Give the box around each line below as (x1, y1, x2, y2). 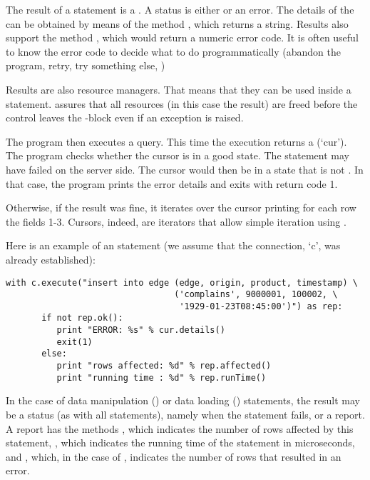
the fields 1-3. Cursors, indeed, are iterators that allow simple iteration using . (6, 214, 346, 229)
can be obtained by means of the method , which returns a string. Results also (6, 16, 349, 31)
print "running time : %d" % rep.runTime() (56, 372, 267, 383)
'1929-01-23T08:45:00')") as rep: (179, 301, 343, 311)
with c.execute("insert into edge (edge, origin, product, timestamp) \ (6, 277, 358, 288)
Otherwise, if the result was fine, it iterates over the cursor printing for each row (6, 200, 356, 215)
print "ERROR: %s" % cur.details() (56, 325, 225, 336)
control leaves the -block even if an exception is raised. (6, 110, 244, 125)
